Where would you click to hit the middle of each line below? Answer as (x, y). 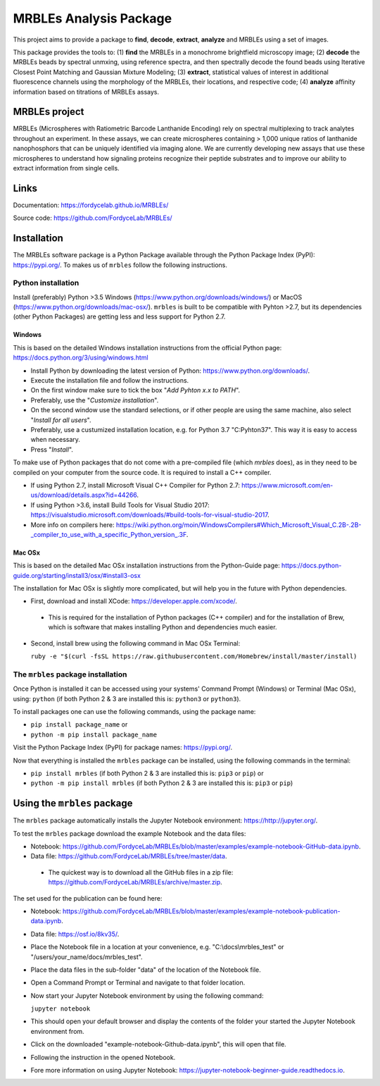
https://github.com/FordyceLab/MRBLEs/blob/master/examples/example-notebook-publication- (201, 911)
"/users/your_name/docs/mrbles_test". (87, 957)
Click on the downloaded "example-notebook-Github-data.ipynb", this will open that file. (158, 1044)
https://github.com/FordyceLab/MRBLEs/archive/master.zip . (135, 882)
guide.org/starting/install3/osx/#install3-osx (77, 575)
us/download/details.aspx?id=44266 (84, 495)
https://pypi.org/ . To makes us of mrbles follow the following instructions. (120, 265)
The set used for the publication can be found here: (88, 898)
